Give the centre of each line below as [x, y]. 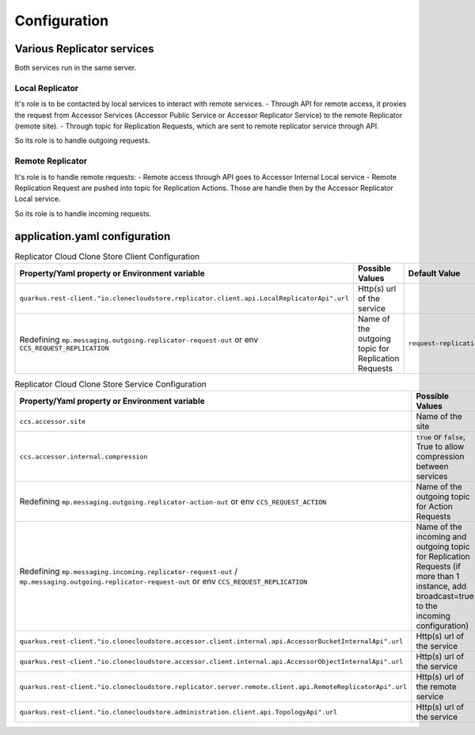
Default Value [434, 273]
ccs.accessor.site [53, 421]
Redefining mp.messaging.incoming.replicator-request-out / [128, 572]
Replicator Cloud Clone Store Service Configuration [110, 384]
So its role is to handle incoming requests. [83, 213]
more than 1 [438, 577]
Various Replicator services [84, 49]
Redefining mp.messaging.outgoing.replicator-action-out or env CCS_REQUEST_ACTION [173, 501]
